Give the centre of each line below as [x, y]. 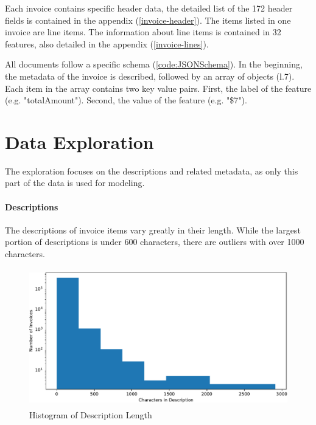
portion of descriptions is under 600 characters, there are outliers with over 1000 [155, 242]
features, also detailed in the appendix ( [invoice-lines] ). [107, 43]
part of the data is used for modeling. [75, 183]
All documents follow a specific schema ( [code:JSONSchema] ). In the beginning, [154, 64]
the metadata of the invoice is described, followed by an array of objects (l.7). [150, 76]
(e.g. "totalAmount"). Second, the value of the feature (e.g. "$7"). [126, 100]
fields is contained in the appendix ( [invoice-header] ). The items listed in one [148, 20]
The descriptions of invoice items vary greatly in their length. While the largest [153, 230]
